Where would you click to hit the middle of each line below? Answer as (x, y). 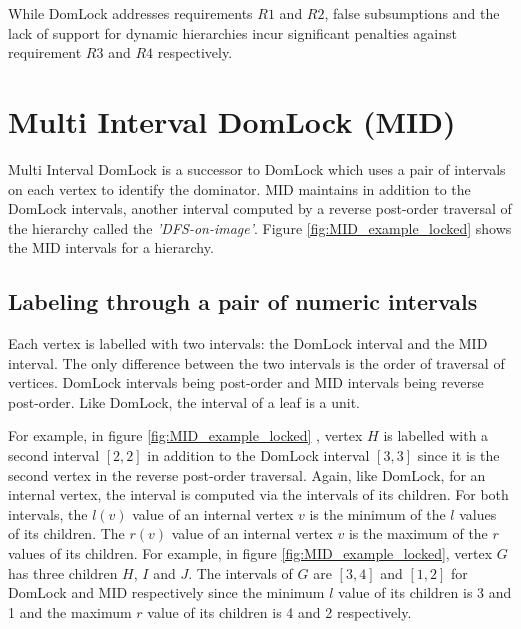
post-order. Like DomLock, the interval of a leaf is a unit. (184, 401)
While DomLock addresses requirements (130, 13)
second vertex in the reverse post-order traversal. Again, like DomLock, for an (247, 474)
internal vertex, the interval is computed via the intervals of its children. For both (258, 494)
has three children (63, 572)
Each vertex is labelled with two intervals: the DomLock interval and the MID (248, 343)
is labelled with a (436, 435)
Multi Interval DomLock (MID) (232, 120)
